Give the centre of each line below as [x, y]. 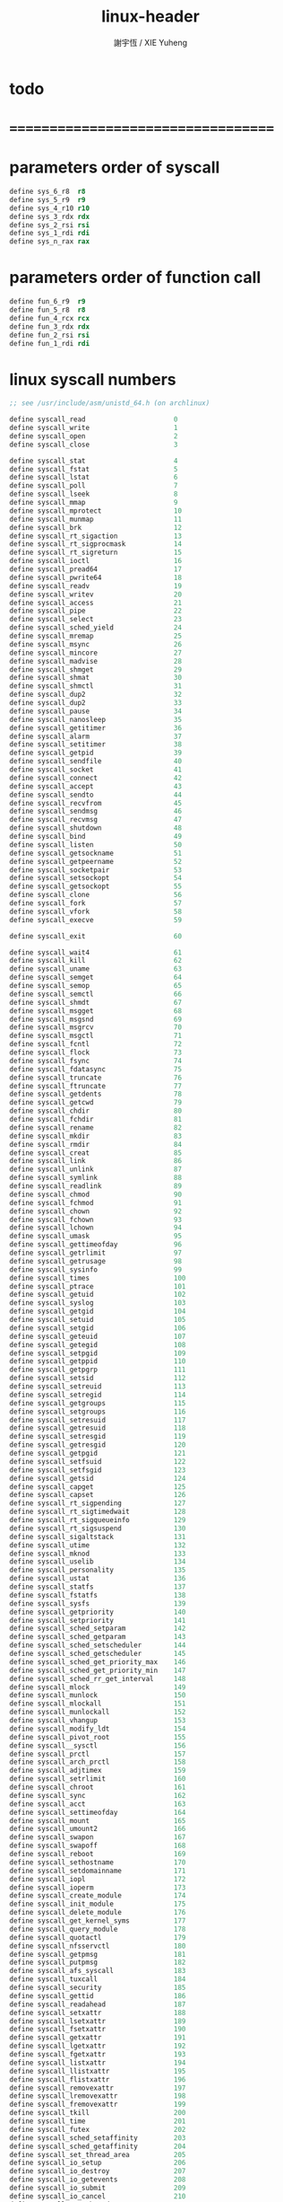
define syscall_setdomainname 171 [98, 1871]
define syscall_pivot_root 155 [98, 1737]
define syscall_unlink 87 [95, 1169]
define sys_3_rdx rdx [50, 216]
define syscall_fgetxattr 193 [98, 2055]
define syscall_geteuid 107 [98, 1336]
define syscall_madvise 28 [95, 661]
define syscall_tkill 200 [98, 2113]
